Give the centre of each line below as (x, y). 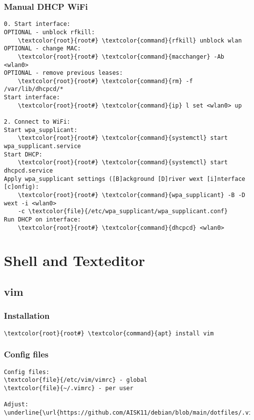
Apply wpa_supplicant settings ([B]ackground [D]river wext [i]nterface (125, 179)
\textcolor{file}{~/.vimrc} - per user (69, 388)
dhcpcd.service (29, 171)
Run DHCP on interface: (42, 219)
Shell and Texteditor (74, 260)
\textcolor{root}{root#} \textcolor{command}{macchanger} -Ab (121, 56)
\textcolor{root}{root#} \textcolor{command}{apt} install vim (109, 333)
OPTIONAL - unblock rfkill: (50, 32)
